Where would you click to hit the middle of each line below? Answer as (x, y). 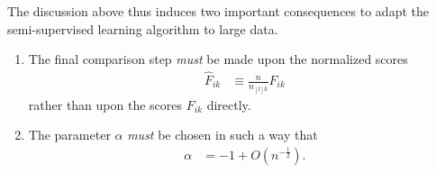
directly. (229, 104)
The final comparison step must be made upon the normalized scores (218, 59)
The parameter (69, 135)
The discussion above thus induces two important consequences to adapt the (218, 11)
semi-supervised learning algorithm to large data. (143, 28)
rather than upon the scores (105, 104)
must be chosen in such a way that (223, 135)
